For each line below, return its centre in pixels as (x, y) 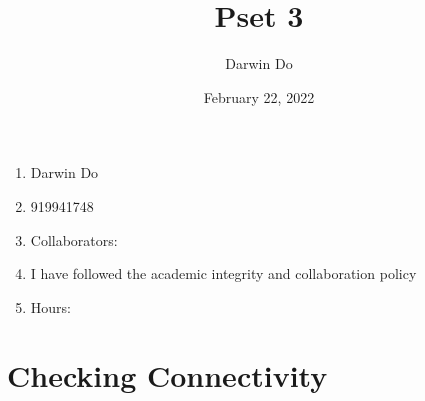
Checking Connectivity (167, 375)
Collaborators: (74, 239)
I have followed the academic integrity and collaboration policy (223, 273)
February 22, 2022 (259, 96)
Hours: (50, 306)
